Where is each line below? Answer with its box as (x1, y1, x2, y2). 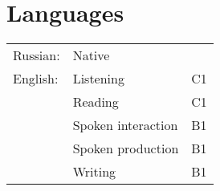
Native (72, 46, 110, 65)
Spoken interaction (72, 116, 178, 135)
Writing (72, 162, 116, 181)
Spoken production (72, 139, 179, 158)
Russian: (13, 46, 60, 65)
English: (13, 69, 59, 88)
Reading (72, 92, 119, 112)
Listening (72, 69, 124, 88)
